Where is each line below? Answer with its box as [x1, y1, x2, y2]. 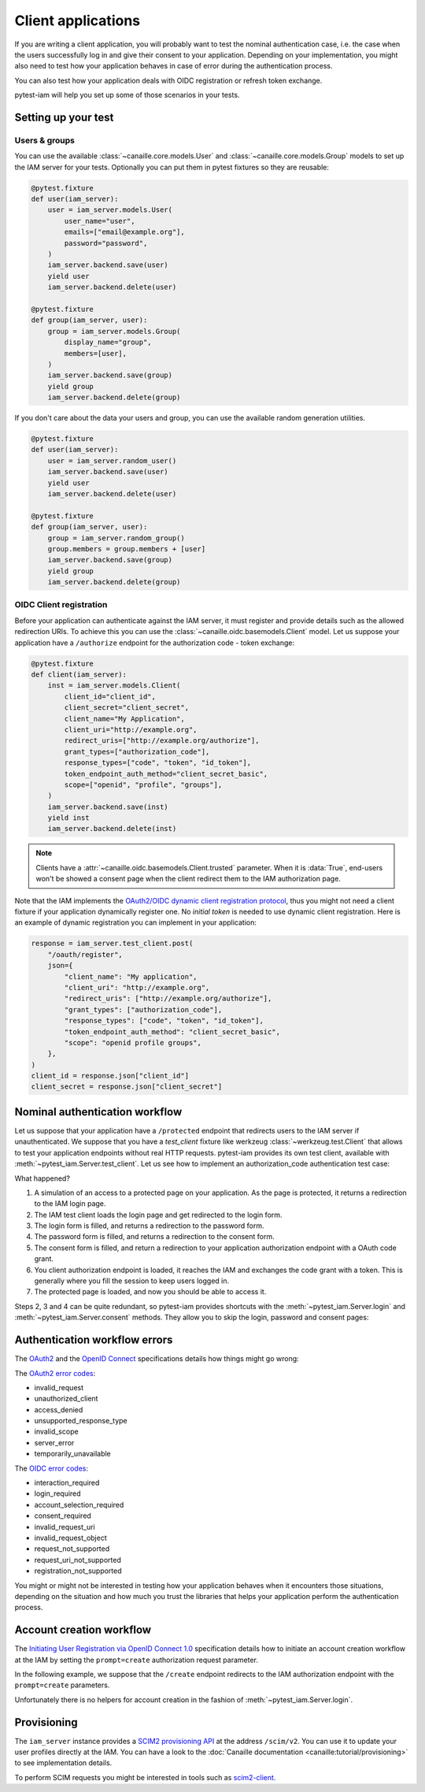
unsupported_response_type [34, 1416, 128, 1426]
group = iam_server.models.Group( [47, 327, 181, 336]
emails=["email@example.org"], [64, 228, 185, 236]
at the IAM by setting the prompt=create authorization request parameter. [14, 1655, 259, 1664]
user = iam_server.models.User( [47, 206, 173, 214]
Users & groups [14, 135, 75, 146]
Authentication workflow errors [14, 1334, 173, 1347]
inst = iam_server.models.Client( [47, 681, 181, 690]
